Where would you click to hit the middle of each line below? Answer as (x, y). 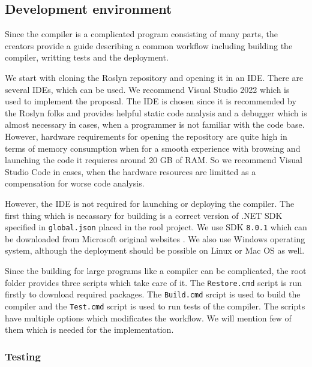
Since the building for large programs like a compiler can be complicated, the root (156, 270)
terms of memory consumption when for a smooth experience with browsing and (153, 148)
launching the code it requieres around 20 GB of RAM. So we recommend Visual (154, 160)
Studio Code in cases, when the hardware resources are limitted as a (130, 171)
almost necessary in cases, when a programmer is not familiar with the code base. (155, 124)
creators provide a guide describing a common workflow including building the (149, 45)
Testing (23, 356)
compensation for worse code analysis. (75, 183)
